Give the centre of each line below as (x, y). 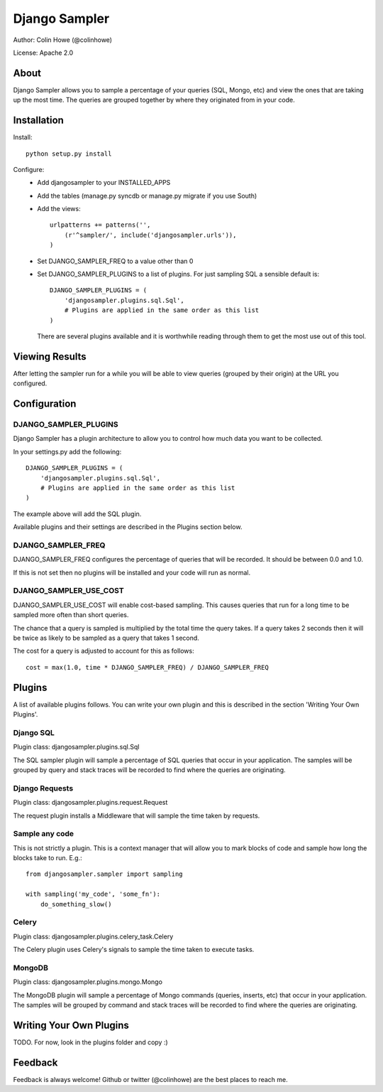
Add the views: (59, 209)
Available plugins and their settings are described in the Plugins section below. (128, 527)
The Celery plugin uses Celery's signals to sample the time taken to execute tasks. (134, 950)
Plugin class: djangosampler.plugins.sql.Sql (76, 747)
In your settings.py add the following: (67, 451)
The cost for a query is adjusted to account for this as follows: (104, 651)
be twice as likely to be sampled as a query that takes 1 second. (106, 638)
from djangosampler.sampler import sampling (105, 874)
